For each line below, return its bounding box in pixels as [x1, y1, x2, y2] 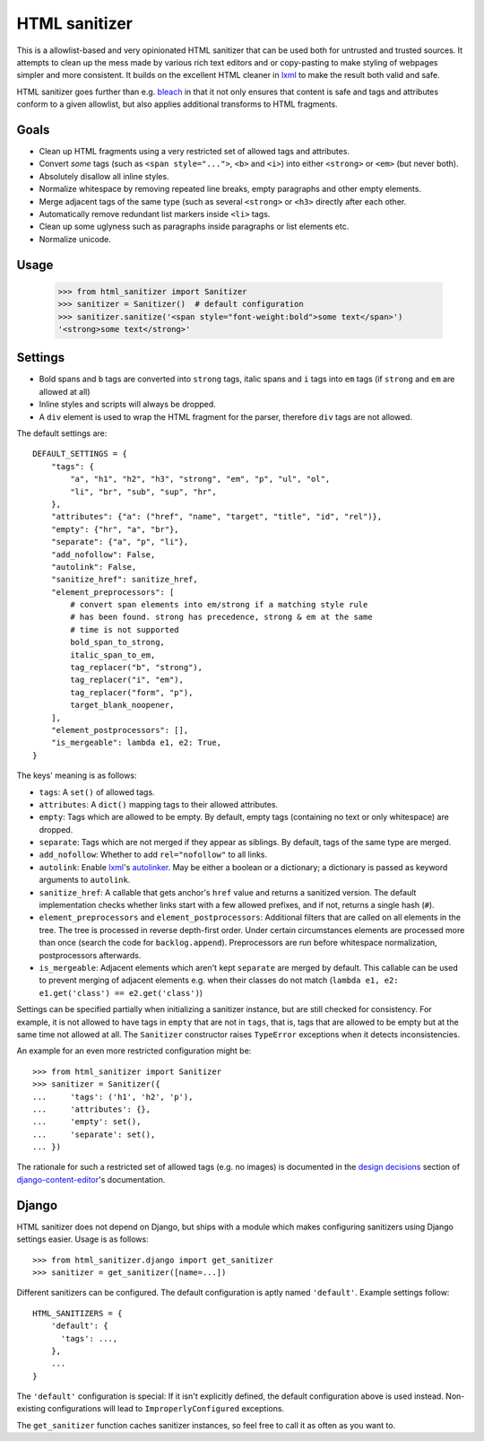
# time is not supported [70, 624, 179, 634]
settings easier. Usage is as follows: [16, 1234, 149, 1244]
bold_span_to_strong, [70, 637, 166, 648]
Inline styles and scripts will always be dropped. [39, 399, 217, 410]
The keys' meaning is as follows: [16, 770, 137, 781]
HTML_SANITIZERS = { [32, 1308, 123, 1318]
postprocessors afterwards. [39, 949, 142, 960]
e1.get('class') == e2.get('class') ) [39, 987, 203, 998]
